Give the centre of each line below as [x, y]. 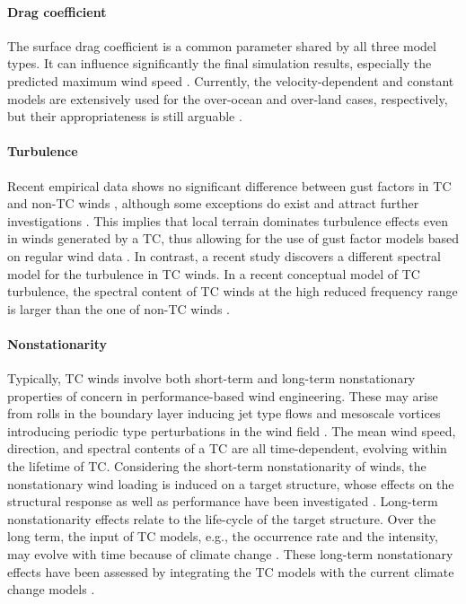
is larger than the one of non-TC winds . [119, 308]
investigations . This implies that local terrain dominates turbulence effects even [228, 220]
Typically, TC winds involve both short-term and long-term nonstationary [211, 378]
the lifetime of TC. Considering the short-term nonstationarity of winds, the [217, 466]
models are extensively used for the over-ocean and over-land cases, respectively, [228, 98]
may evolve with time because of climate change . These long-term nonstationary [230, 554]
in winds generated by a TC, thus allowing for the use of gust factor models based [233, 238]
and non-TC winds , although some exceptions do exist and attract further [213, 203]
